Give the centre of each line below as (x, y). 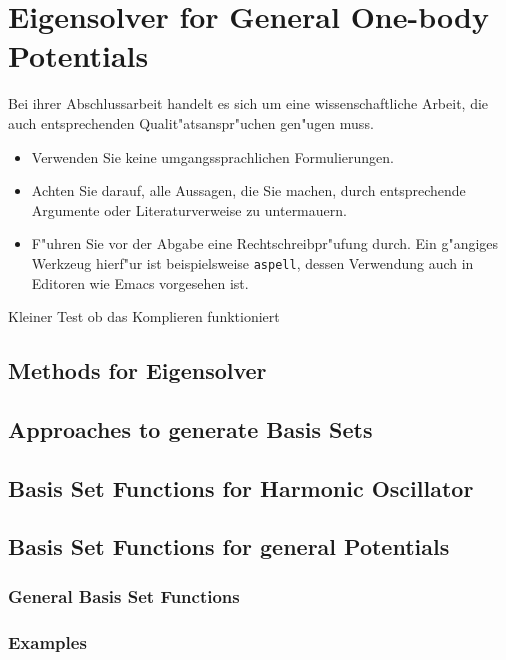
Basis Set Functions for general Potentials (229, 546)
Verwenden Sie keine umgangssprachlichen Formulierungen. (212, 156)
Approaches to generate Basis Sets (190, 428)
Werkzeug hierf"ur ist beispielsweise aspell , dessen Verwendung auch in (252, 262)
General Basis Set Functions (124, 595)
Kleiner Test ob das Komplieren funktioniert (144, 316)
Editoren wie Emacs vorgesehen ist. (140, 282)
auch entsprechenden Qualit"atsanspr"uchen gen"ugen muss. (191, 122)
